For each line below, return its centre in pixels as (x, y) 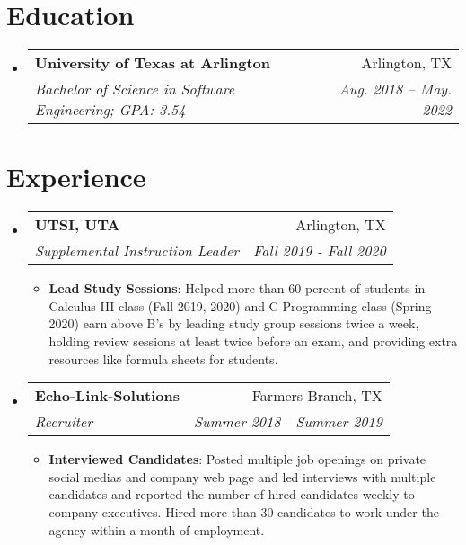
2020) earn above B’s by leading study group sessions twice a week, (234, 323)
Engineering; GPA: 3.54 (110, 110)
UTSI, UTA (77, 225)
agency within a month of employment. (157, 529)
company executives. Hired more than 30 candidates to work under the (244, 512)
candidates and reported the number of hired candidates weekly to (232, 494)
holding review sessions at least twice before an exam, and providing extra (253, 341)
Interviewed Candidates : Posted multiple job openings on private (237, 459)
